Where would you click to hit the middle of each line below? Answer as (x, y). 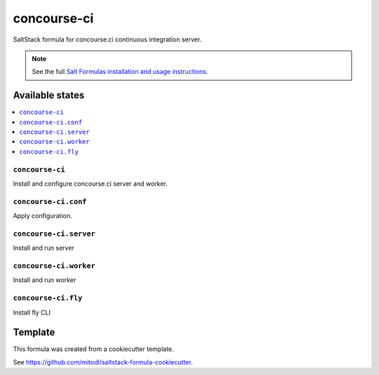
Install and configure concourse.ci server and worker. (90, 184)
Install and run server (44, 248)
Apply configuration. (42, 216)
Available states (49, 95)
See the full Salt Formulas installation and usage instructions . (120, 72)
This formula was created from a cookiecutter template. (94, 349)
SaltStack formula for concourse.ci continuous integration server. (107, 39)
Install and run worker (45, 280)
